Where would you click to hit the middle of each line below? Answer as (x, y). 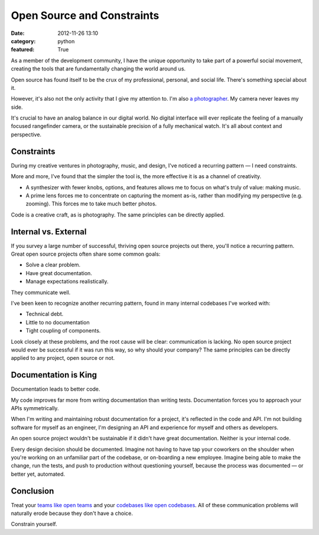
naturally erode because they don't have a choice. (72, 513)
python (66, 41)
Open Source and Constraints (85, 15)
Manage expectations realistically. (67, 282)
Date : (18, 33)
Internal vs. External (49, 232)
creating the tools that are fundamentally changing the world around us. (98, 69)
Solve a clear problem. (53, 265)
